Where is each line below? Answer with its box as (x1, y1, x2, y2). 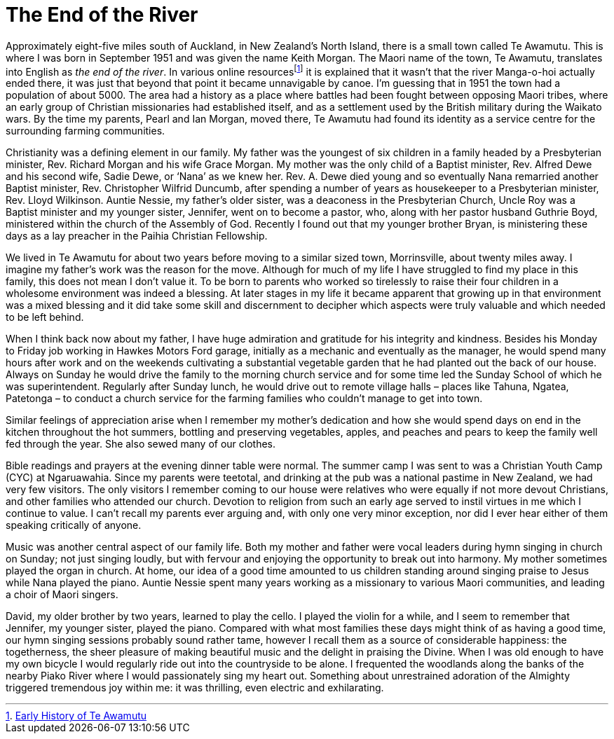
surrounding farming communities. (6, 125, 165, 137)
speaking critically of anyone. (6, 519, 142, 532)
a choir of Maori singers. (6, 588, 118, 601)
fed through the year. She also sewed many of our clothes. (6, 438, 276, 450)
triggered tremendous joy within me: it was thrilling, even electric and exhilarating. (6, 682, 384, 694)
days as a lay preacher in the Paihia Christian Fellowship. (6, 230, 268, 242)
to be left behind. (6, 311, 84, 324)
